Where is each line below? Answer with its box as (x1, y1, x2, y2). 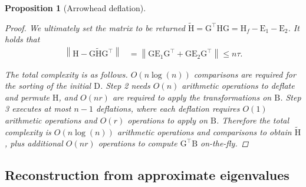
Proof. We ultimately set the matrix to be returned (5, 21, 185, 34)
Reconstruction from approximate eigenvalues (5, 166, 289, 184)
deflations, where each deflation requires (96, 102, 240, 115)
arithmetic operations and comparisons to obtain (117, 125, 292, 138)
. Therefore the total (216, 114, 289, 126)
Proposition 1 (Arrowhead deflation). (5, 2, 146, 14)
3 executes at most (5, 102, 71, 115)
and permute (5, 91, 50, 103)
